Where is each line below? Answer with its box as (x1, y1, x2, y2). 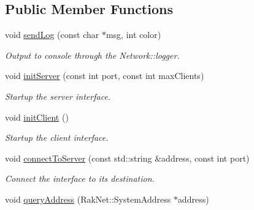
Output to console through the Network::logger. (5, 48, 180, 61)
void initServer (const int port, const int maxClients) (5, 69, 204, 82)
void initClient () (5, 110, 69, 123)
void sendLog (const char (5, 28, 99, 41)
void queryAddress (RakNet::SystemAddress (5, 192, 171, 205)
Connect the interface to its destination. (5, 172, 155, 185)
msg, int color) (106, 28, 161, 41)
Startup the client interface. (5, 131, 109, 144)
